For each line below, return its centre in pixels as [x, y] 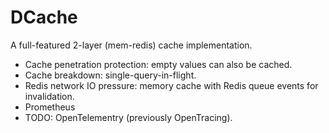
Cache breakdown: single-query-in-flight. [110, 75]
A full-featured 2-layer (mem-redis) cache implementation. [131, 45]
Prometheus [50, 107]
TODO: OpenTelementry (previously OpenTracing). [128, 117]
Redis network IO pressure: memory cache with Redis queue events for [171, 85]
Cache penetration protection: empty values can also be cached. [158, 64]
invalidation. [49, 96]
